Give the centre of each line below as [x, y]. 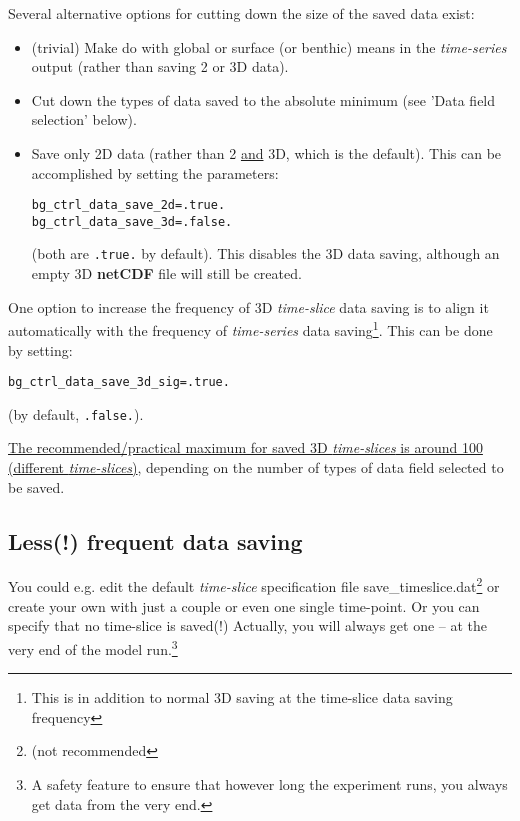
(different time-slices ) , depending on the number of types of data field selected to [256, 467]
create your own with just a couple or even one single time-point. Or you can [244, 605]
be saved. [36, 486]
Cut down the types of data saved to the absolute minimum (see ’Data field [263, 99]
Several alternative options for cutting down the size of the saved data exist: [241, 13]
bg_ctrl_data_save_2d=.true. [128, 205]
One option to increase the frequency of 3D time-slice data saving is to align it [248, 306]
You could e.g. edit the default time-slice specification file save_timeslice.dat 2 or [254, 585]
